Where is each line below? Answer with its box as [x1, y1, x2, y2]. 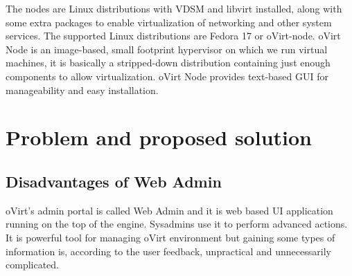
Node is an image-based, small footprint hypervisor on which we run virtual [6, 42, 328, 56]
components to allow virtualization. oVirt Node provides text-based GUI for [6, 68, 329, 83]
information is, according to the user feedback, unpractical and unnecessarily [6, 243, 331, 258]
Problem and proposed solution [6, 123, 312, 151]
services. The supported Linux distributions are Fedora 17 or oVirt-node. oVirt [6, 28, 341, 43]
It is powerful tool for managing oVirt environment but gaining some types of [6, 230, 335, 244]
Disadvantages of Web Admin [6, 170, 222, 192]
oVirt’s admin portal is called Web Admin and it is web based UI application [6, 203, 333, 217]
